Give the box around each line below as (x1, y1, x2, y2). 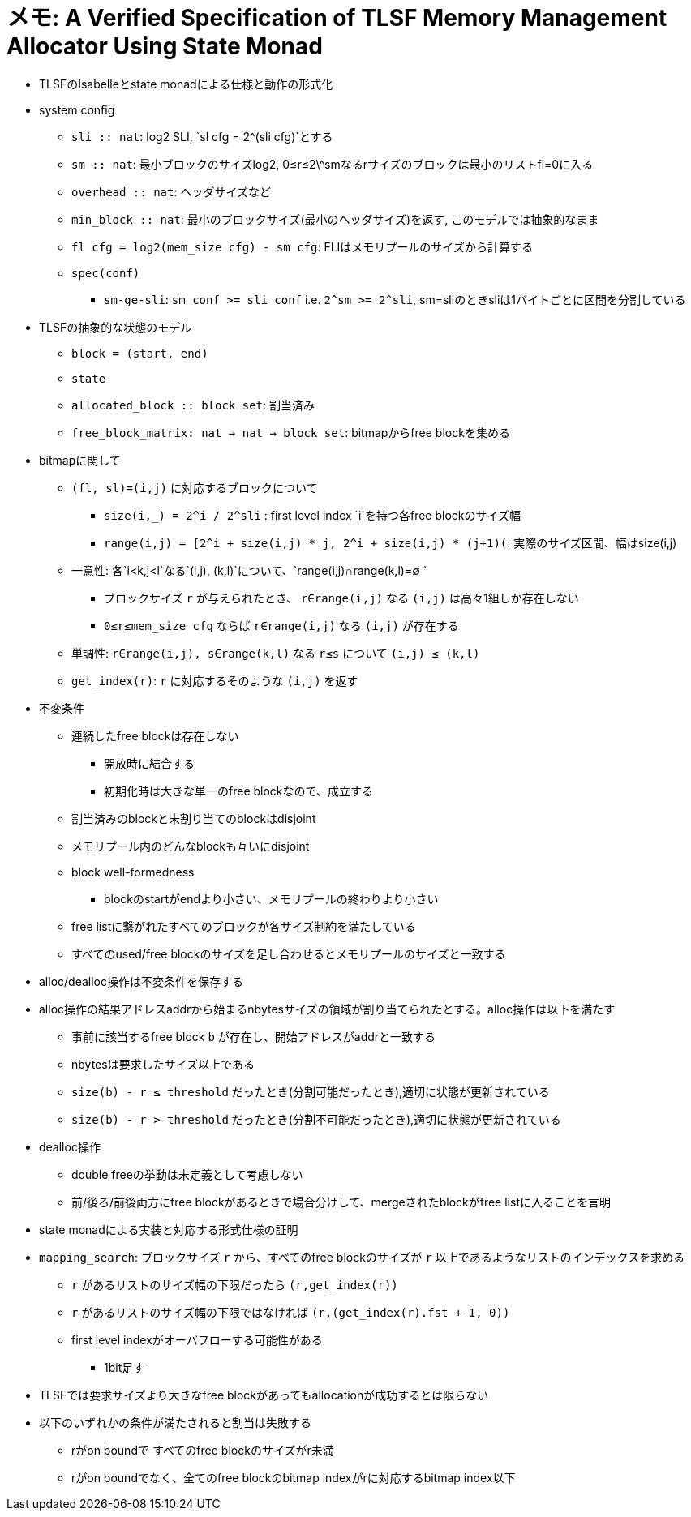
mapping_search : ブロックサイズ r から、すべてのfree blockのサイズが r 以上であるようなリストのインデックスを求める (39, 1249, 685, 1264)
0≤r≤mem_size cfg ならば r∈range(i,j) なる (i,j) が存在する (104, 618, 459, 632)
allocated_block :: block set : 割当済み (71, 397, 315, 412)
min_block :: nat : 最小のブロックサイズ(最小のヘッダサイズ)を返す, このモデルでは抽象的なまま (71, 212, 599, 226)
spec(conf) (71, 266, 140, 280)
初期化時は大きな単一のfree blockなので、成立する (104, 783, 373, 798)
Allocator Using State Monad (6, 32, 323, 60)
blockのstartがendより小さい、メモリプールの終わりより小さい (104, 891, 439, 906)
